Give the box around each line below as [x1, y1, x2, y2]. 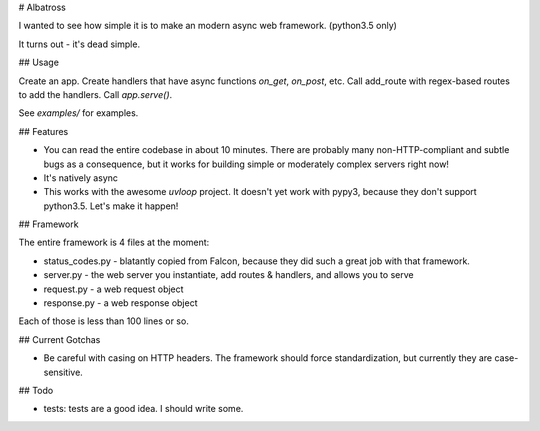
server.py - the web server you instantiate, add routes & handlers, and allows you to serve [43, 269, 414, 281]
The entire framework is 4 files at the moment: [18, 236, 210, 249]
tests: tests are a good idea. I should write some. [43, 403, 244, 415]
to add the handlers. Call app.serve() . [18, 88, 173, 100]
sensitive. [43, 366, 84, 378]
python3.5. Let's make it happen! [43, 200, 179, 212]
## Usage [18, 56, 60, 69]
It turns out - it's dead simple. [18, 38, 140, 50]
